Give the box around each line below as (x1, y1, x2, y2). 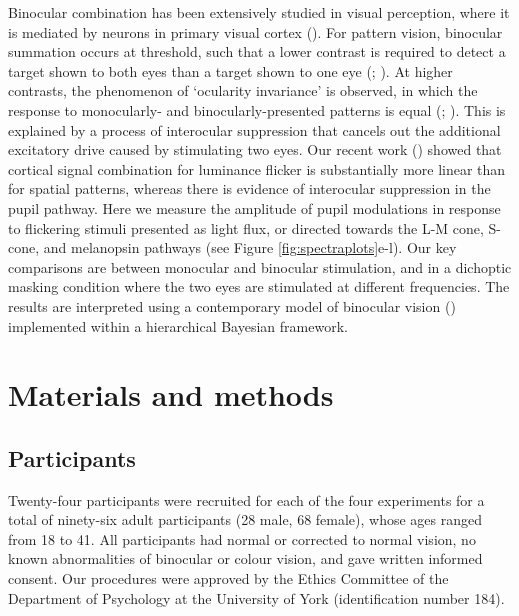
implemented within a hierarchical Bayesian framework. (8, 315, 348, 336)
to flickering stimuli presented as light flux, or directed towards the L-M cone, (8, 217, 484, 238)
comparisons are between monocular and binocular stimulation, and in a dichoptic (8, 256, 512, 277)
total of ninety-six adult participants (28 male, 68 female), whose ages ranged (8, 509, 483, 530)
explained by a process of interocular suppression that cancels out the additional (8, 119, 501, 140)
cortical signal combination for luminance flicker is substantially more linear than (8, 158, 506, 179)
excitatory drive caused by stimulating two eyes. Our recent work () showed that (8, 139, 502, 160)
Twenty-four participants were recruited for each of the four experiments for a (8, 489, 485, 510)
